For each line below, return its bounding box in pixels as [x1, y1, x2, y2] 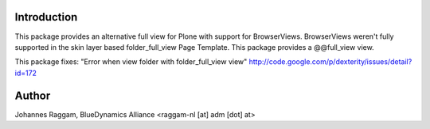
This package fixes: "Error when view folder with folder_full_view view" [14, 57, 248, 66]
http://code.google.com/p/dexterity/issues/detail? [248, 57, 412, 66]
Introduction [14, 10, 78, 24]
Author [14, 89, 51, 102]
